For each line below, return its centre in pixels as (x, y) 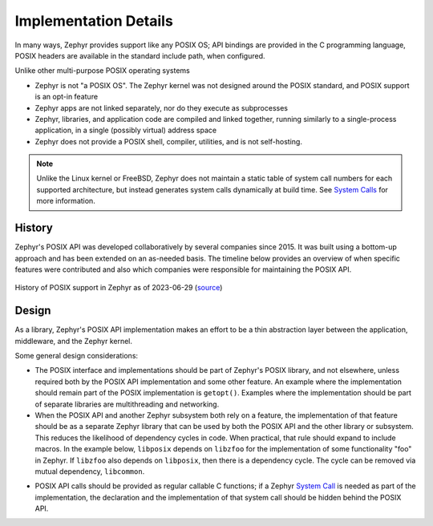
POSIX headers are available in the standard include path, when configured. (140, 55)
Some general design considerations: (77, 356)
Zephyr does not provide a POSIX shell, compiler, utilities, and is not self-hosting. (168, 141)
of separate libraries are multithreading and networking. (127, 404)
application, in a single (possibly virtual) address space (125, 130)
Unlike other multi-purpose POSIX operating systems (102, 71)
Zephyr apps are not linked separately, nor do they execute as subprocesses (162, 107)
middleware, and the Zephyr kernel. (73, 341)
